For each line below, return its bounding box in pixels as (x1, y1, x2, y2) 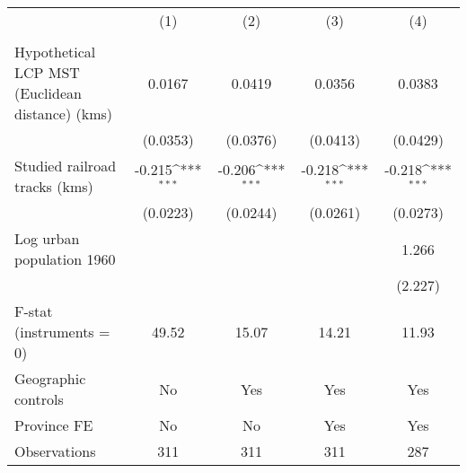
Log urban (14, 228, 80, 249)
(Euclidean (14, 83, 82, 103)
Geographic (14, 368, 86, 389)
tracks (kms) (14, 176, 93, 197)
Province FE (14, 415, 93, 435)
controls (14, 389, 64, 409)
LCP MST (14, 62, 80, 83)
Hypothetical (14, 41, 96, 62)
